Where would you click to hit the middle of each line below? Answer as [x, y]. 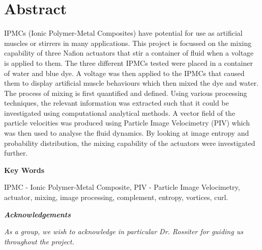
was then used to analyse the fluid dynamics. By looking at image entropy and [127, 133]
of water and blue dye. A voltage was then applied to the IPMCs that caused [124, 73]
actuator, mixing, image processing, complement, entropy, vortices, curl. [116, 197]
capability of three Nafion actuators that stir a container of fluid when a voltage [129, 53]
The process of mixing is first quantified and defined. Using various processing [126, 93]
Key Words [24, 170]
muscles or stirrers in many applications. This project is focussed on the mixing [128, 43]
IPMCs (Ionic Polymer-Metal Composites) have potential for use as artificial [123, 33]
